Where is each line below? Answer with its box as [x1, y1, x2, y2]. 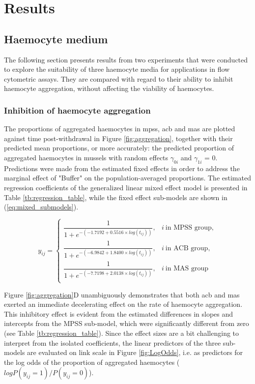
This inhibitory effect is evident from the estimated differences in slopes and [4, 308, 233, 319]
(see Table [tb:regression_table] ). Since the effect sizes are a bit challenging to [4, 327, 239, 338]
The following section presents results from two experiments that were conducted [4, 54, 248, 64]
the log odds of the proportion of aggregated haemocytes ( [4, 356, 180, 367]
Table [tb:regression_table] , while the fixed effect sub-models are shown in [4, 192, 227, 202]
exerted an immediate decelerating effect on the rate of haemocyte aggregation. [4, 299, 243, 309]
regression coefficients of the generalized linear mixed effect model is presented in [4, 182, 248, 192]
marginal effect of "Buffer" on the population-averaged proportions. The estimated [4, 173, 251, 183]
